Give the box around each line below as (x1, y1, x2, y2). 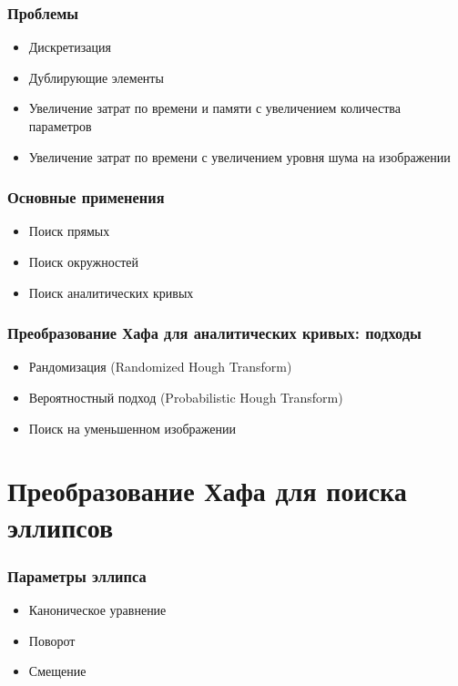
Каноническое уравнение (28, 599, 167, 619)
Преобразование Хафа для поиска (7, 472, 407, 509)
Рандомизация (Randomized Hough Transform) (28, 357, 292, 376)
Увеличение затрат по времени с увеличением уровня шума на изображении (28, 147, 451, 166)
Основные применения (7, 186, 165, 209)
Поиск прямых (28, 221, 110, 241)
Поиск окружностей (28, 252, 139, 271)
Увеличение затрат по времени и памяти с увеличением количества (28, 98, 401, 118)
